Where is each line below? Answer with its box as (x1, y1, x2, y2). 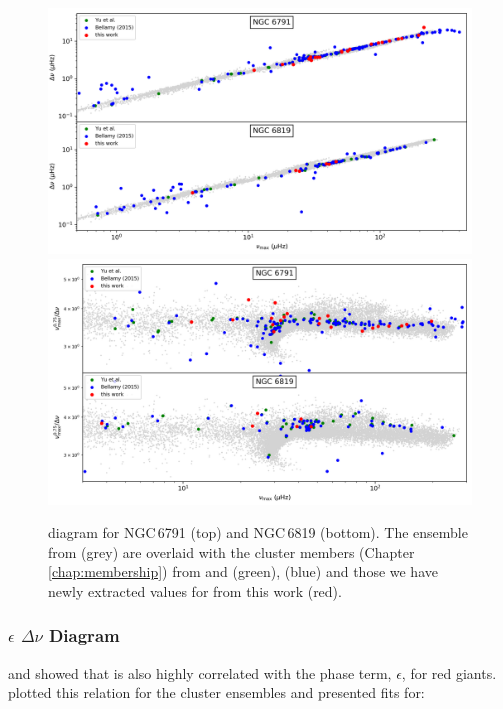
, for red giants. (401, 662, 497, 683)
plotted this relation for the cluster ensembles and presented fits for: (8, 682, 425, 703)
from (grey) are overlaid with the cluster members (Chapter (48, 541, 415, 562)
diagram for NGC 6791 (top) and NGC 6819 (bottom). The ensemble (48, 522, 468, 543)
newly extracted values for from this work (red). (48, 580, 342, 601)
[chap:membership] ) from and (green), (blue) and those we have (48, 561, 438, 582)
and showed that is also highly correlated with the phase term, (8, 662, 392, 683)
